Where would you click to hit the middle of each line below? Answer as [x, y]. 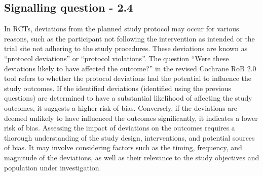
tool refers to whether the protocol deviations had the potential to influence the [128, 78]
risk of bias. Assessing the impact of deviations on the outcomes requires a [120, 128]
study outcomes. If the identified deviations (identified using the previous [118, 88]
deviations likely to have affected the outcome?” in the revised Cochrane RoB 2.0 [130, 68]
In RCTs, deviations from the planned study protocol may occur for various [122, 29]
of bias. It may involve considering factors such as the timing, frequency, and [123, 147]
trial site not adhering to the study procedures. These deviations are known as [126, 48]
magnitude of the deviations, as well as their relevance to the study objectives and [132, 157]
